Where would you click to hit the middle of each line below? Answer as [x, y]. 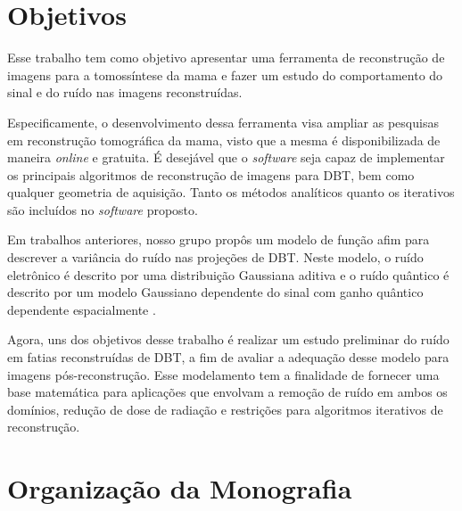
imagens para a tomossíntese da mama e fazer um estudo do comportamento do [225, 74]
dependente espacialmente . [82, 309]
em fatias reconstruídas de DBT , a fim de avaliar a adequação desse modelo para [228, 357]
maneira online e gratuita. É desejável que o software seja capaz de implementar [226, 157]
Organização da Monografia [180, 488]
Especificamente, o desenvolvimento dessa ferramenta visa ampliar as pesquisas [223, 122]
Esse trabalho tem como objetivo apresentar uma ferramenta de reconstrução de [226, 58]
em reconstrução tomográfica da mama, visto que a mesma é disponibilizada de [224, 140]
